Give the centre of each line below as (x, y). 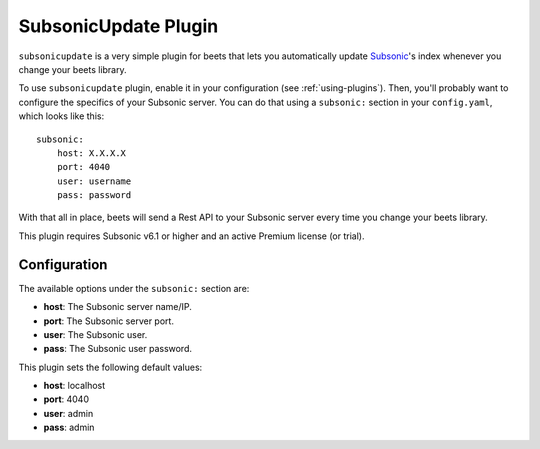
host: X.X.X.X (91, 153)
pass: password (94, 195)
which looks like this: (61, 116)
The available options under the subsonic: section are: (134, 288)
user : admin (68, 413)
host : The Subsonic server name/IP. (117, 307)
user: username (94, 181)
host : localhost (74, 386)
